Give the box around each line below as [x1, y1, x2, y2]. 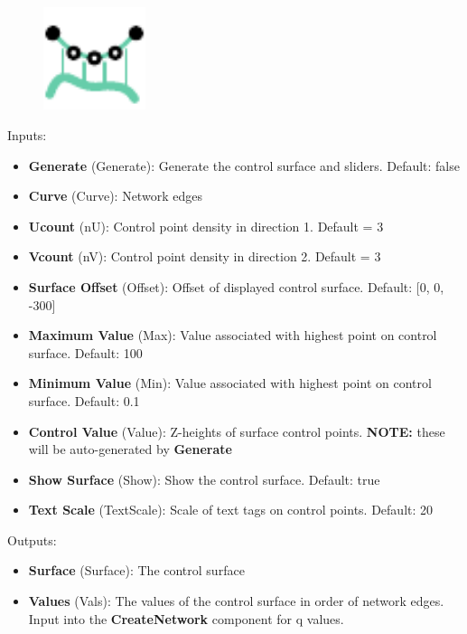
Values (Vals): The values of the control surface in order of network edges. [28, 591, 444, 610]
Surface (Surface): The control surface [28, 561, 245, 580]
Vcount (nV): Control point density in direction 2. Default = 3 [28, 247, 381, 266]
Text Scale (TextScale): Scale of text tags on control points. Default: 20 [28, 500, 434, 519]
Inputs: [7, 125, 47, 144]
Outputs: [7, 530, 57, 549]
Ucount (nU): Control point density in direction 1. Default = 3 [28, 216, 384, 235]
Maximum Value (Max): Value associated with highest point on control [28, 326, 437, 345]
